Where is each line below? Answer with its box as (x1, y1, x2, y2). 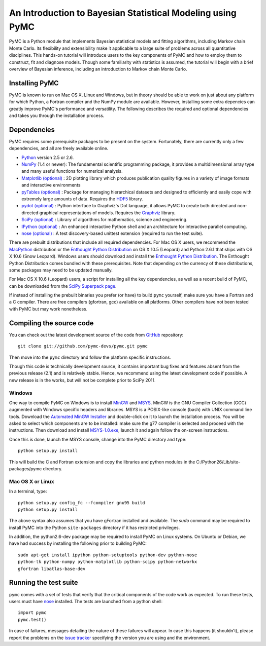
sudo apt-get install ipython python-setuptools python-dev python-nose (18, 552, 197, 558)
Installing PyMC (9, 79, 59, 87)
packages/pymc (9, 466, 42, 471)
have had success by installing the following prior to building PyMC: (9, 540, 147, 546)
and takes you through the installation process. (9, 113, 104, 118)
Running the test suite (9, 578, 78, 587)
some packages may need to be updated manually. (9, 267, 113, 273)
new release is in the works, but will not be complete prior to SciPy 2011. (9, 377, 156, 383)
